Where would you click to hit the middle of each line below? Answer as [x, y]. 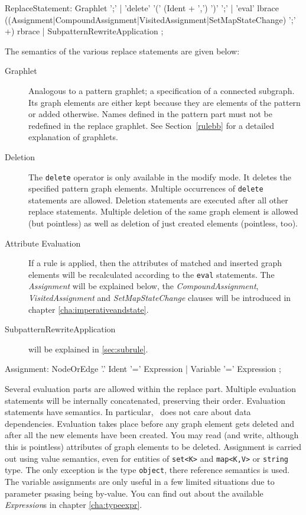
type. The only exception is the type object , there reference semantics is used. [147, 470]
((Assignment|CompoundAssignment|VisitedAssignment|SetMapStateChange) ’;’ [150, 19]
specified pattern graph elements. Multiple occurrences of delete [146, 188]
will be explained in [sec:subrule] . [88, 349]
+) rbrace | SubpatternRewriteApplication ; [84, 31]
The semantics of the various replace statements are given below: [122, 51]
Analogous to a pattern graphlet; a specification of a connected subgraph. [162, 90]
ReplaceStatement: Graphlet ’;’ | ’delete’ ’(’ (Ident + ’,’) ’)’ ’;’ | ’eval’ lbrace [142, 8]
